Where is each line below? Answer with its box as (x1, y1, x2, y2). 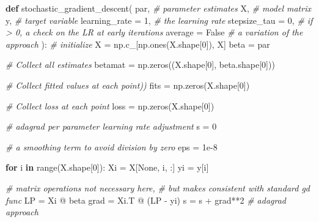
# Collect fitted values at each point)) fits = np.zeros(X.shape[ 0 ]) (5, 78, 250, 91)
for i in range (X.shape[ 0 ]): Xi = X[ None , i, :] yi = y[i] (5, 161, 209, 174)
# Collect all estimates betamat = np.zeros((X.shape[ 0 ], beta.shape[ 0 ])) (5, 58, 275, 71)
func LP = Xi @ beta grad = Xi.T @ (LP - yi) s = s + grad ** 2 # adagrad (5, 193, 287, 206)
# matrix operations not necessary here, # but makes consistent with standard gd (5, 181, 310, 194)
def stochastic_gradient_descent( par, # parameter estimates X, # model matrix (5, 2, 311, 14)
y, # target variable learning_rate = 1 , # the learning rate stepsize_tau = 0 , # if (5, 13, 313, 26)
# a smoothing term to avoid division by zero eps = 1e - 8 (5, 140, 218, 153)
